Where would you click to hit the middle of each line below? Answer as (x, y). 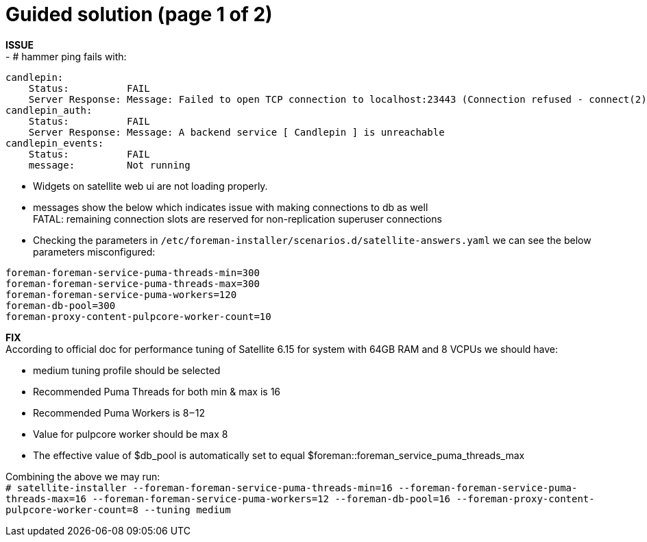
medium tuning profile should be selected (127, 370)
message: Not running (109, 165)
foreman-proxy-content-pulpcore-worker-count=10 (138, 316)
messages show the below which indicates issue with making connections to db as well (231, 207)
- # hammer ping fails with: (66, 56)
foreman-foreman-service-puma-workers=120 (121, 294)
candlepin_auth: (49, 110)
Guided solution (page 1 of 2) (139, 14)
